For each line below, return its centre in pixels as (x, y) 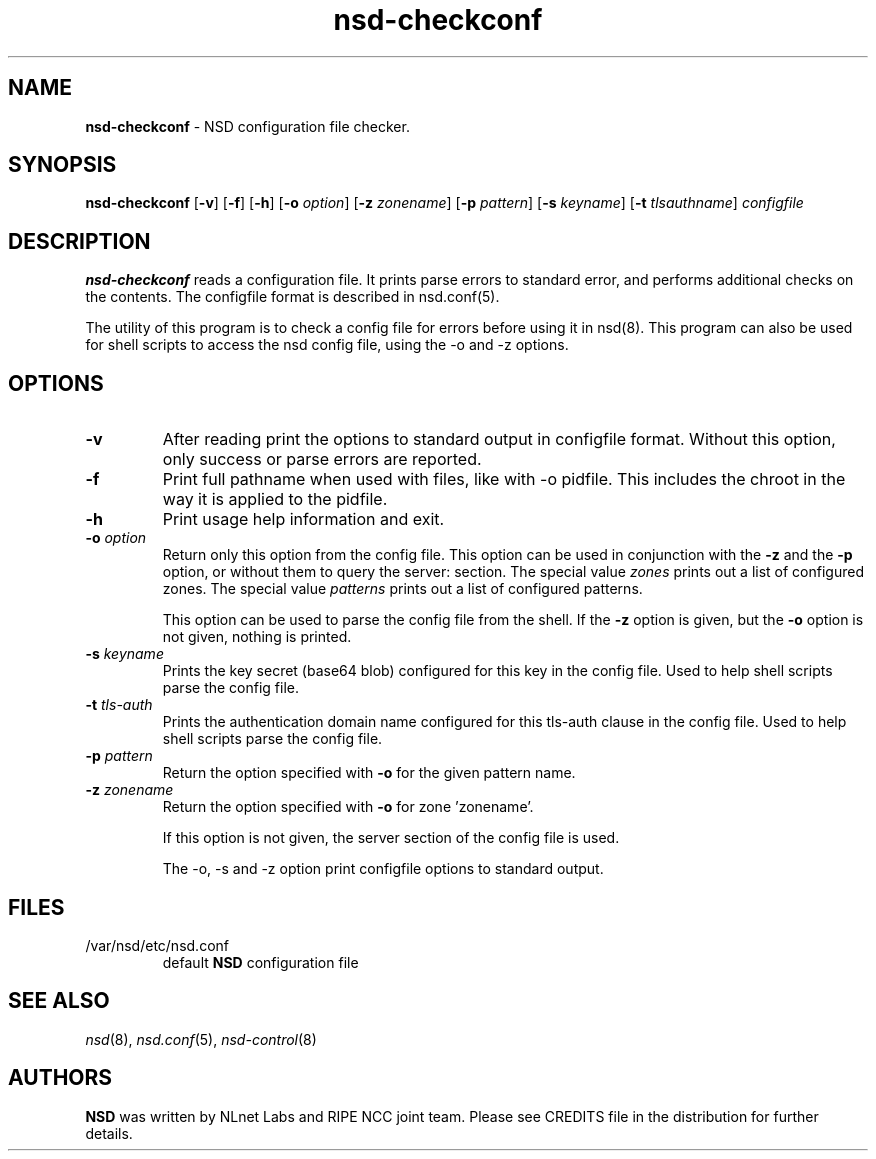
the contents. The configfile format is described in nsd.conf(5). (292, 297)
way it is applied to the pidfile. (275, 499)
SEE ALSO (59, 1001)
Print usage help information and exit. (303, 519)
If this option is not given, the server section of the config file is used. (391, 838)
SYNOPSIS (62, 165)
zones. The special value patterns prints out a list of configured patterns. (402, 589)
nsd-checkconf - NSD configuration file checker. (247, 126)
